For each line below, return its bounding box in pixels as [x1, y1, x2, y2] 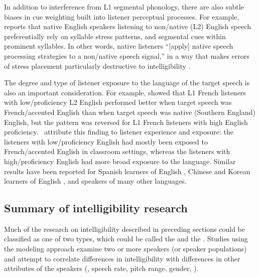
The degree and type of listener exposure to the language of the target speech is [4, 77, 250, 88]
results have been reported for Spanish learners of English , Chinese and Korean [4, 166, 250, 176]
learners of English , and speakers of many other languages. [4, 176, 187, 186]
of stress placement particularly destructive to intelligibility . [4, 60, 191, 71]
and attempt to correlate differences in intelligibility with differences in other [4, 253, 240, 263]
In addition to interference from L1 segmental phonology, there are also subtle [4, 2, 244, 12]
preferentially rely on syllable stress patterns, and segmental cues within [4, 31, 226, 41]
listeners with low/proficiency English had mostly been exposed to [4, 136, 208, 147]
